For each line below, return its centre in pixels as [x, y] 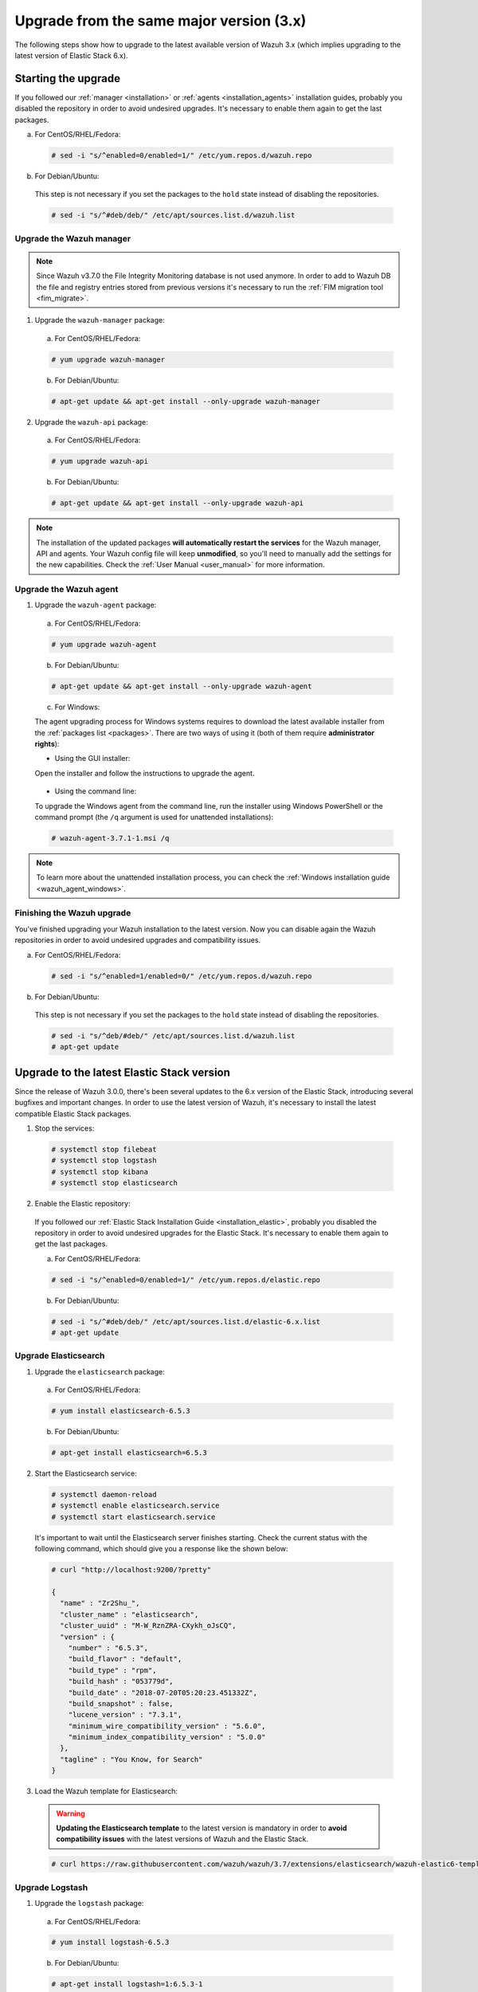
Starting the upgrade [68, 78]
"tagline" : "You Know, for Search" [131, 1759]
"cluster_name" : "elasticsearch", [129, 1614]
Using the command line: [96, 791]
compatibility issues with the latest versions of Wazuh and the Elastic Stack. [182, 1839]
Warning [71, 1814]
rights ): [47, 743]
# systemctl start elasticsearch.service [133, 1517]
